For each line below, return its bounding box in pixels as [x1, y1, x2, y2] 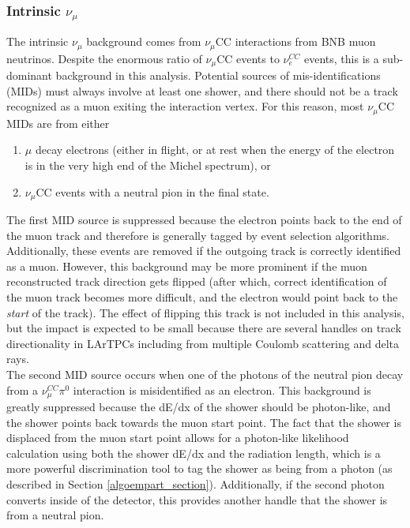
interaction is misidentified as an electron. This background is [73, 381, 371, 398]
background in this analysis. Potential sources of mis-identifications [55, 67, 381, 84]
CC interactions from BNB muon [215, 33, 376, 50]
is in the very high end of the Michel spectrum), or [24, 157, 271, 174]
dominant [6, 67, 52, 84]
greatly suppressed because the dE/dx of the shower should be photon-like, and [6, 399, 391, 415]
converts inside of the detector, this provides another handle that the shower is [6, 491, 388, 507]
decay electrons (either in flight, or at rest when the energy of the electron [35, 141, 395, 158]
